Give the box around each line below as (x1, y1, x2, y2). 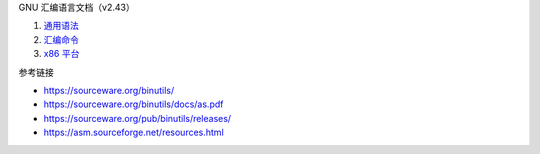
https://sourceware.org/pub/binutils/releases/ (43, 112, 232, 124)
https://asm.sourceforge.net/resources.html (43, 126, 224, 139)
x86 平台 (43, 48, 80, 60)
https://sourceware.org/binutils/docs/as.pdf (43, 98, 224, 110)
